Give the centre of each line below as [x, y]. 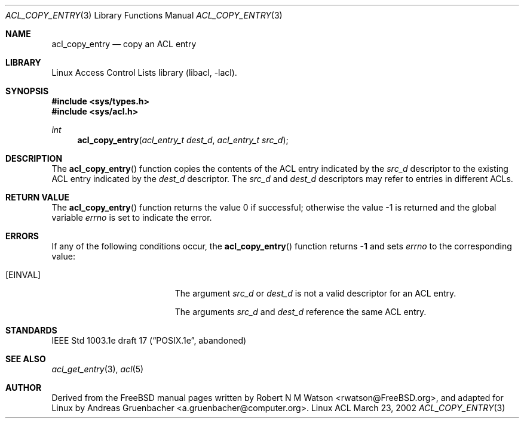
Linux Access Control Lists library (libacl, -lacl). [144, 72]
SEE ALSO [26, 359]
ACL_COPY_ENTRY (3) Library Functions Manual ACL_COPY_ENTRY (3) [144, 15]
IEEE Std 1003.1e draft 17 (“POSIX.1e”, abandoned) [149, 340]
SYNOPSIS [27, 91]
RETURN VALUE [37, 197]
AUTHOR [24, 388]
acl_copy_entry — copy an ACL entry [124, 44]
